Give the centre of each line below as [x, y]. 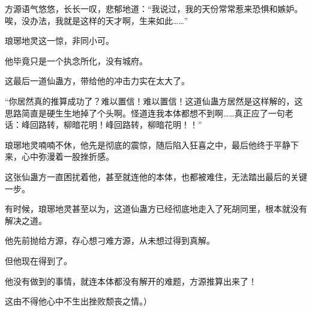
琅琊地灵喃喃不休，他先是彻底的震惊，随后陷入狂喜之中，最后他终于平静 [148, 144]
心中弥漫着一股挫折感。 [67, 156]
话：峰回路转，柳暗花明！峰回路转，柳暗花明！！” [103, 125]
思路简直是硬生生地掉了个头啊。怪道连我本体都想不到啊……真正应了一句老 [149, 113]
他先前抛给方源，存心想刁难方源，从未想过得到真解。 [110, 240]
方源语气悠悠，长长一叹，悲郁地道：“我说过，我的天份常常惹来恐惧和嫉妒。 [154, 8]
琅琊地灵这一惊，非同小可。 [59, 41]
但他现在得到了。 [38, 260]
